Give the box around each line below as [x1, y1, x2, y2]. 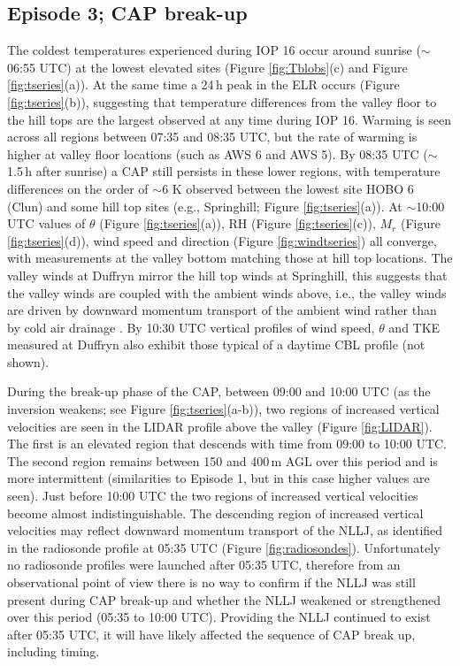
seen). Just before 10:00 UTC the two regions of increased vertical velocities [7, 486, 418, 505]
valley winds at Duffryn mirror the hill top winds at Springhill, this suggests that [7, 265, 448, 284]
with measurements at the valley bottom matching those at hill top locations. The [7, 249, 453, 267]
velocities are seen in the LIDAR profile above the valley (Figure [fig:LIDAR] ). [7, 417, 433, 435]
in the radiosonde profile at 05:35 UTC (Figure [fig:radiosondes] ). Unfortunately [7, 538, 441, 556]
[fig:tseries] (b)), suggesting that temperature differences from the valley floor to [7, 92, 437, 111]
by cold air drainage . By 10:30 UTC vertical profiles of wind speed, [7, 318, 375, 336]
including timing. [7, 642, 100, 661]
